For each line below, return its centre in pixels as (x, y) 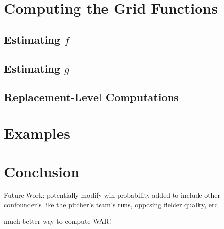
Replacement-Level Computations (91, 97)
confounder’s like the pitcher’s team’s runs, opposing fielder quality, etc (111, 204)
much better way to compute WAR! (58, 221)
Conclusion (42, 171)
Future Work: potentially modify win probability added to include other (112, 195)
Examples (37, 133)
